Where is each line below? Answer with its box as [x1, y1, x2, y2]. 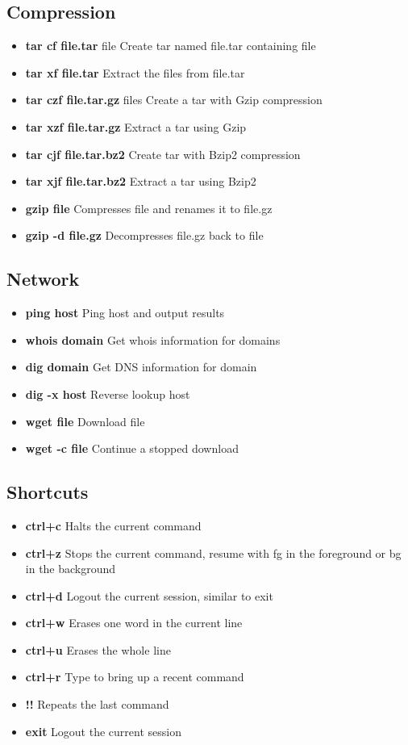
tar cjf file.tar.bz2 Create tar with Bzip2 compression [25, 145, 301, 162]
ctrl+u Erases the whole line [25, 641, 171, 658]
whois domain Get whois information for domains [25, 331, 281, 348]
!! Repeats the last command [25, 696, 169, 713]
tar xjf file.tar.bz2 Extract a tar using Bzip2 [25, 173, 256, 190]
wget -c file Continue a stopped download [25, 440, 239, 457]
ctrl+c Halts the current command [25, 517, 202, 534]
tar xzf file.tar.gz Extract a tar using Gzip [25, 118, 247, 135]
